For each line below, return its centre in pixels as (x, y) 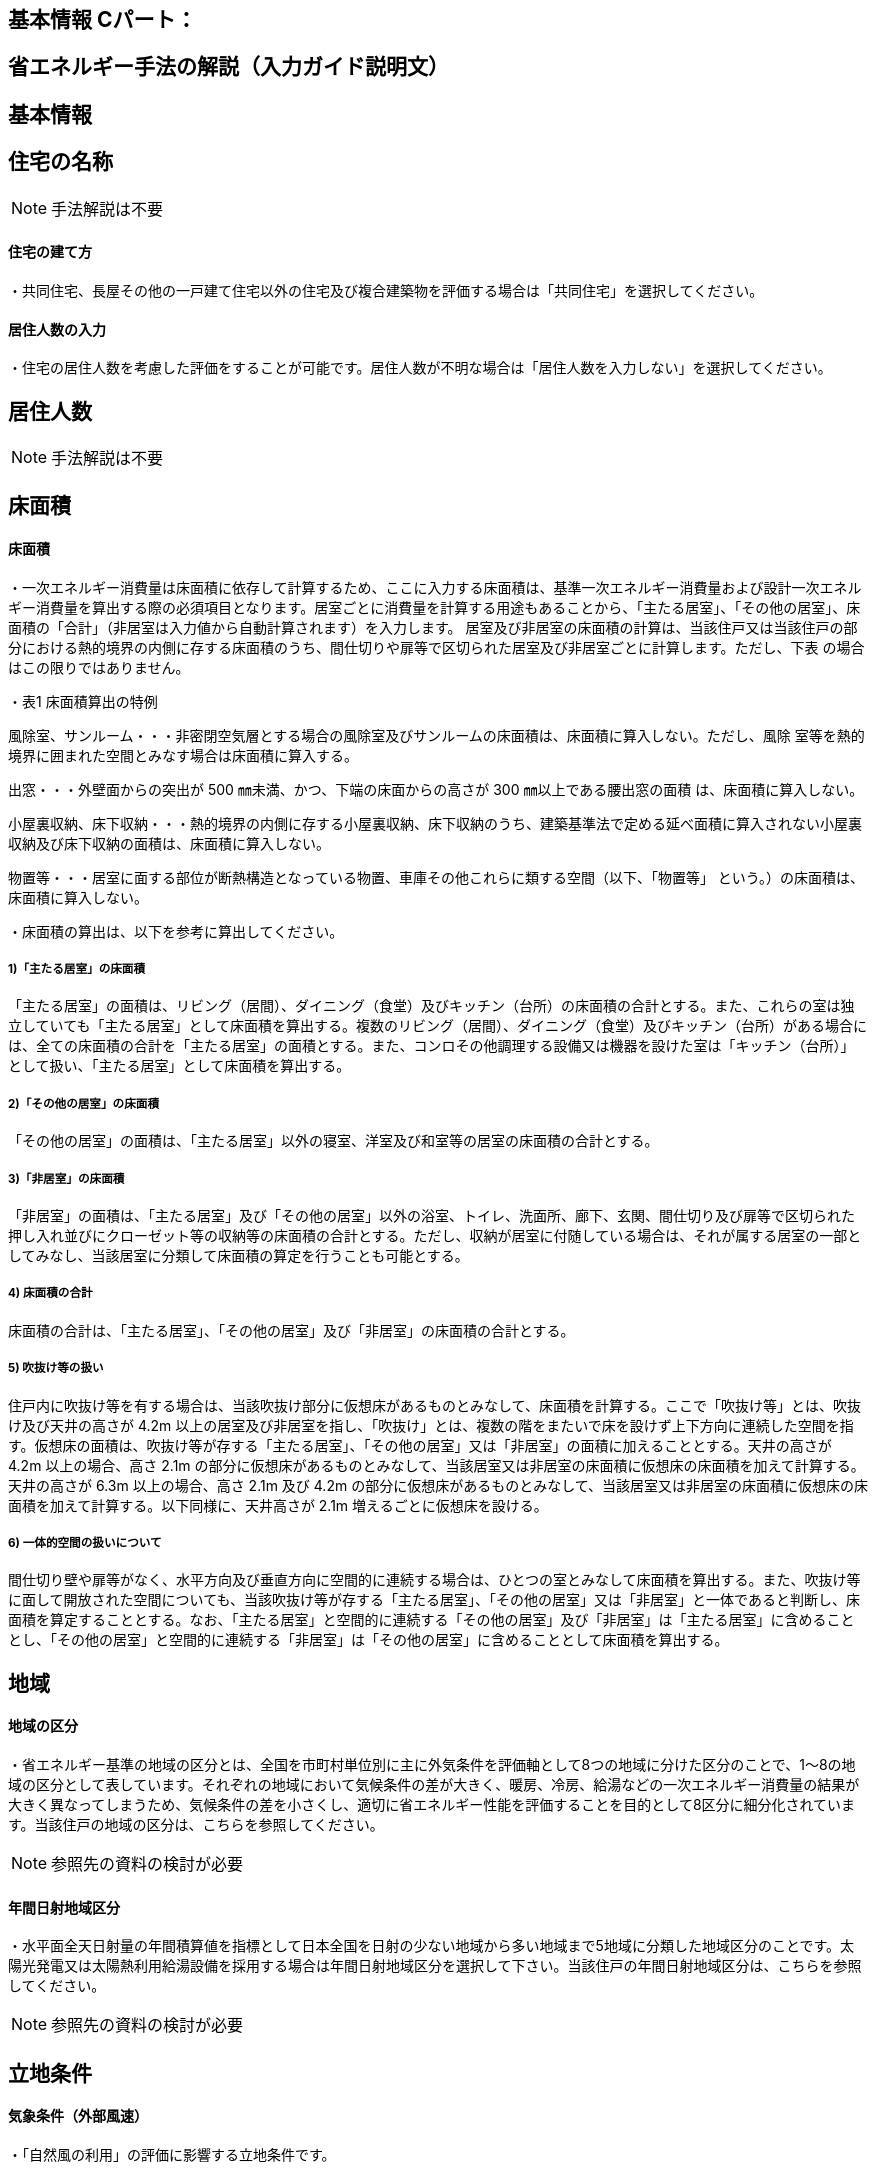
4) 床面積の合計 (50, 1293)
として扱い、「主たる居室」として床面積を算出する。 (179, 1066)
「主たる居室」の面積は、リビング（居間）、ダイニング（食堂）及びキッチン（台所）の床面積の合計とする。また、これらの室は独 (431, 1006)
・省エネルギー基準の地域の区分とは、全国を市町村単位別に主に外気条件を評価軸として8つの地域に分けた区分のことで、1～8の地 (432, 1764)
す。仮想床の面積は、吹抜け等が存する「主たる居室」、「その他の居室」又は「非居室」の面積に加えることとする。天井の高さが (420, 1445)
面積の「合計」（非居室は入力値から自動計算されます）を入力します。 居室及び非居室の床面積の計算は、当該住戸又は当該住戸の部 (433, 627)
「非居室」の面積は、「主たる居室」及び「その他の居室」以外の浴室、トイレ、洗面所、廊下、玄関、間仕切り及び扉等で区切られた (431, 1215)
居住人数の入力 (57, 329)
